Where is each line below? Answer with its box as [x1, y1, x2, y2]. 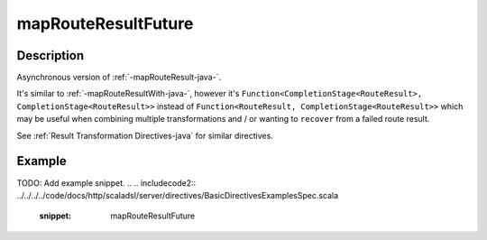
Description [16, 48, 85, 63]
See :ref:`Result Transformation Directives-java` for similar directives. [16, 130, 274, 141]
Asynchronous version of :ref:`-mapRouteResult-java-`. [16, 72, 221, 83]
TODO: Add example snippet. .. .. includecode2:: [16, 177, 197, 189]
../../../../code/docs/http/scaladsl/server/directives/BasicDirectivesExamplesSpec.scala [16, 189, 339, 200]
